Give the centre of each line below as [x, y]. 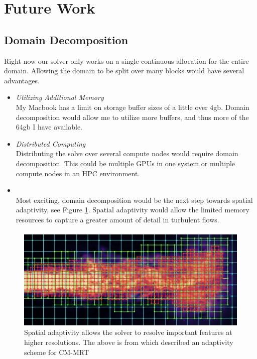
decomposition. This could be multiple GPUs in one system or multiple [125, 163]
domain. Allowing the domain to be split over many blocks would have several [124, 71]
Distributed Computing [51, 143]
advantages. [22, 80]
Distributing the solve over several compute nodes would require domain [127, 153]
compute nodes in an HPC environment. [78, 173]
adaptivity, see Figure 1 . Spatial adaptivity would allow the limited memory [133, 210]
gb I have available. [53, 127]
